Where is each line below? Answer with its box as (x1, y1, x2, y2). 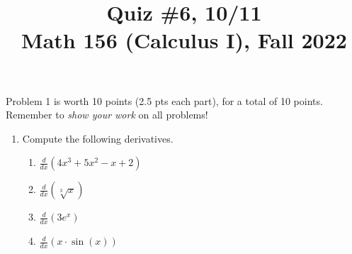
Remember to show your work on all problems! (6, 107, 208, 122)
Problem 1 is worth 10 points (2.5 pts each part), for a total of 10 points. (6, 93, 323, 108)
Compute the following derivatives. (22, 131, 174, 145)
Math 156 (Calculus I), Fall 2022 (21, 26, 347, 55)
